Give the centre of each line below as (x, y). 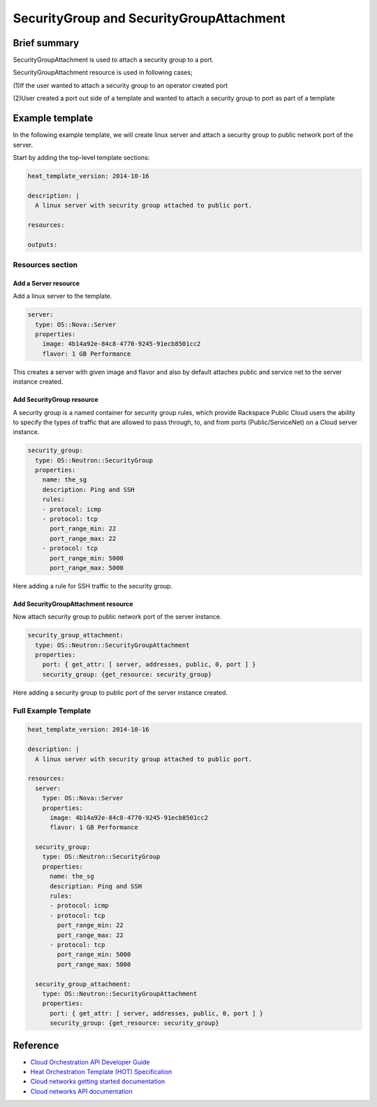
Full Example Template (52, 711)
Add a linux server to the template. (62, 296)
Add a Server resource (46, 283)
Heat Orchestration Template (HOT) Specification (101, 1072)
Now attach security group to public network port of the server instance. (117, 617)
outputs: (43, 244)
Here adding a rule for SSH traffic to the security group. (93, 586)
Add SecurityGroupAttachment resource (73, 604)
